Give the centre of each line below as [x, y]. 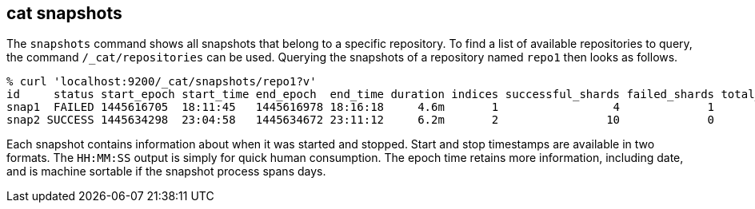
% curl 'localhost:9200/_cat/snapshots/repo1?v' [162, 82]
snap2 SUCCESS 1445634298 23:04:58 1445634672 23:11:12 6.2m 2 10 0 [361, 120]
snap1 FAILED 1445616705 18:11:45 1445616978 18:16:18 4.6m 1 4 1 [361, 107]
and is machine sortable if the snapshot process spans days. [166, 172]
